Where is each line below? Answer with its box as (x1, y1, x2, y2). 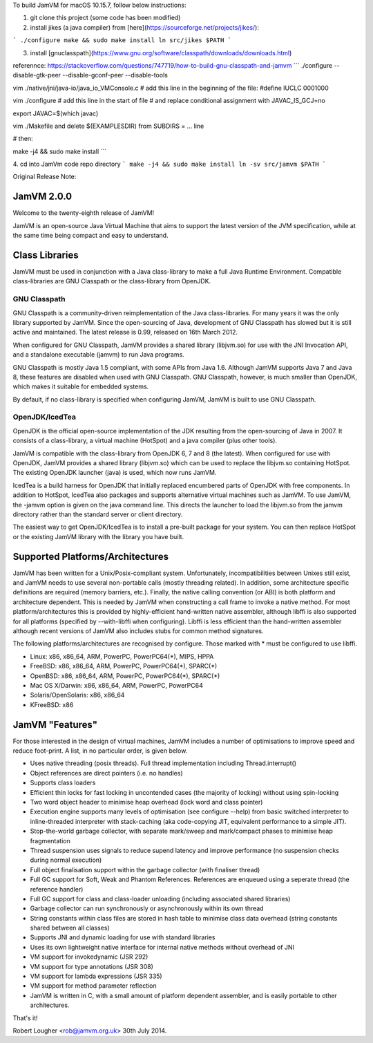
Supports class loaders (30, 778, 96, 787)
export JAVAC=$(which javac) (12, 109, 99, 118)
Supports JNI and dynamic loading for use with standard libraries (30, 933, 216, 941)
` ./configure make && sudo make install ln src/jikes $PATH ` (12, 37, 231, 44)
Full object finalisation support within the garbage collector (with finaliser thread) (30, 865, 260, 874)
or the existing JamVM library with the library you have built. (12, 532, 184, 541)
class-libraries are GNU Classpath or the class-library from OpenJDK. (12, 277, 211, 285)
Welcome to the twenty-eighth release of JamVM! (12, 209, 155, 217)
